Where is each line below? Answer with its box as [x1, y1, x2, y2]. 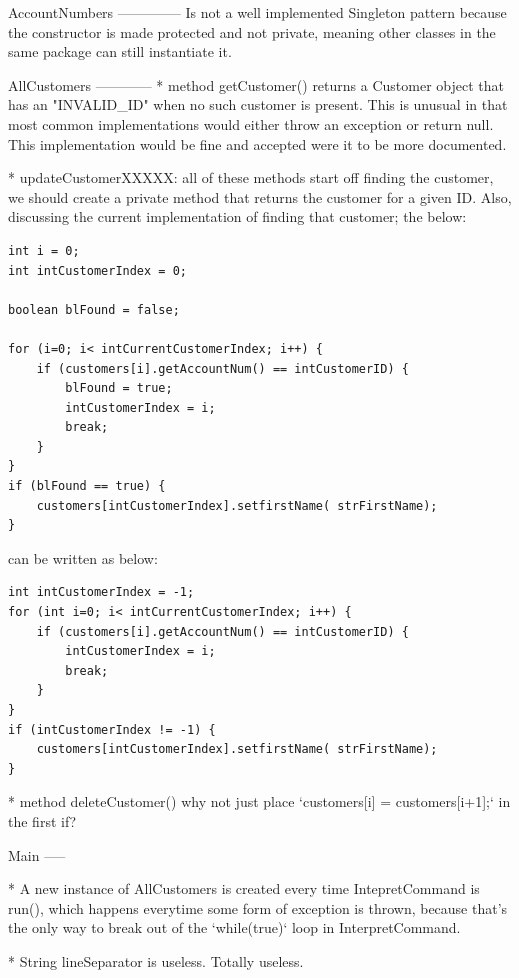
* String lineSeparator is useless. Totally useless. [8, 950, 304, 971]
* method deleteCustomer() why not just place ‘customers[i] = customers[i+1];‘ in [8, 791, 511, 812]
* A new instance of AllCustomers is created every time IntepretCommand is [8, 878, 480, 899]
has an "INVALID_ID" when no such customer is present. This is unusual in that [8, 94, 508, 115]
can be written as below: [8, 547, 158, 568]
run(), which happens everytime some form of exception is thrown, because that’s [8, 897, 508, 918]
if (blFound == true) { [8, 479, 166, 494]
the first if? [8, 810, 77, 831]
